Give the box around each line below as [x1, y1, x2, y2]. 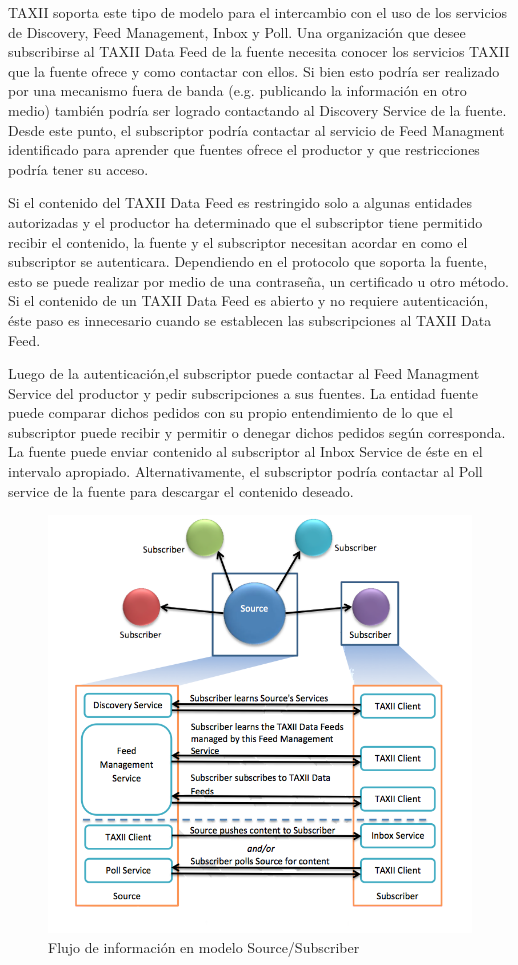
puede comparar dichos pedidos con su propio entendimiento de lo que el [8, 402, 453, 423]
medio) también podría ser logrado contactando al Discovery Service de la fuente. [8, 99, 507, 120]
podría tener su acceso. [8, 158, 149, 179]
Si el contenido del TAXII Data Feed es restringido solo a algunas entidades [8, 192, 473, 213]
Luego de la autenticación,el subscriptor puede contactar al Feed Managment [8, 363, 480, 384]
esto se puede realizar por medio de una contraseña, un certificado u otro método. [8, 270, 509, 291]
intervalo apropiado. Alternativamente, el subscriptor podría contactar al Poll [8, 461, 483, 482]
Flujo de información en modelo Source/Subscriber [48, 936, 360, 957]
